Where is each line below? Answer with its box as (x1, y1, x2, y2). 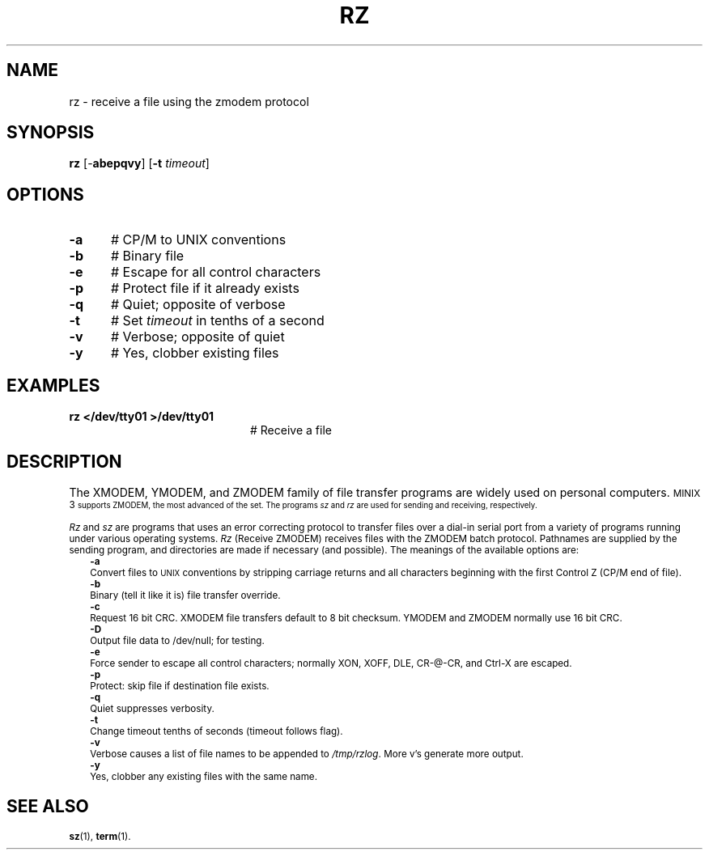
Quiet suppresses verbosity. (90, 702, 214, 714)
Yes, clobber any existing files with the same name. (90, 770, 318, 782)
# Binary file (110, 248, 185, 265)
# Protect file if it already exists (110, 280, 299, 297)
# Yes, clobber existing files (110, 345, 279, 362)
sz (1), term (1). (69, 830, 131, 842)
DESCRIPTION (6, 451, 122, 472)
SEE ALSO (6, 796, 89, 817)
